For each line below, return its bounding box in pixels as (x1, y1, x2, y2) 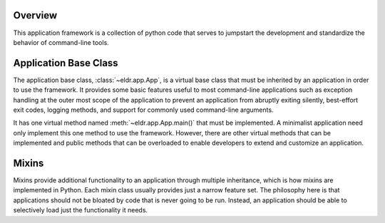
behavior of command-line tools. (13, 38, 110, 46)
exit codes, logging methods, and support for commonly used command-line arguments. (13, 105, 274, 114)
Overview (13, 9, 58, 21)
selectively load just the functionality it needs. (13, 206, 148, 214)
